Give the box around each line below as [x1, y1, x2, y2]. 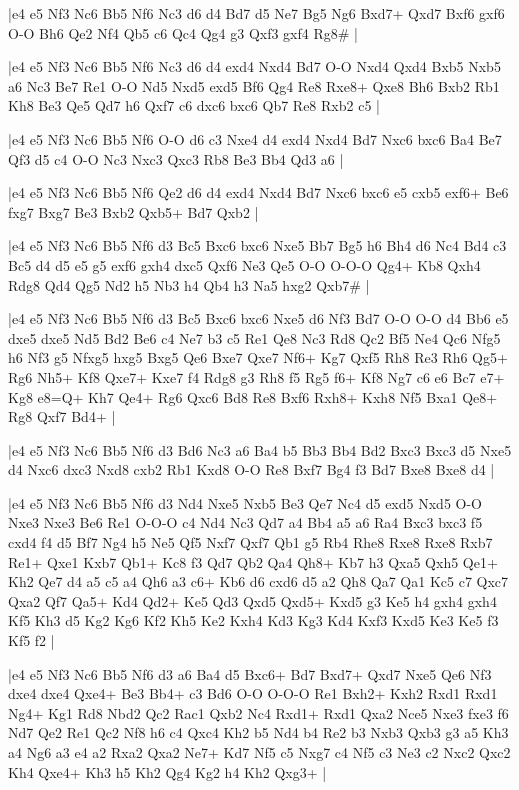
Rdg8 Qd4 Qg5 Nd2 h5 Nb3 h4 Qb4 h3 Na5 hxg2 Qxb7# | [8, 274, 370, 295]
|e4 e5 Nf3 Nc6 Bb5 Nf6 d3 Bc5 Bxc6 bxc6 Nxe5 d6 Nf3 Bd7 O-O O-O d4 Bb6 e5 [8, 308, 509, 329]
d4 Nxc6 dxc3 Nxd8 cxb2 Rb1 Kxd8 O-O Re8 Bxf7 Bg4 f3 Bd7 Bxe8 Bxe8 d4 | [8, 459, 495, 480]
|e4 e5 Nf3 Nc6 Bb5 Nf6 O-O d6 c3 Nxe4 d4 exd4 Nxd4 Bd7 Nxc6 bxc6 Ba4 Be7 [8, 128, 502, 149]
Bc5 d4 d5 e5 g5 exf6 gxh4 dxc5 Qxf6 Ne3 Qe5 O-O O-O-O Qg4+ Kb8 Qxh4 [8, 254, 481, 275]
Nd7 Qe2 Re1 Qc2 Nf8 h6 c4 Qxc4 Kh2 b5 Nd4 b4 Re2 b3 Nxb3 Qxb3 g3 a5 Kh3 [8, 722, 509, 743]
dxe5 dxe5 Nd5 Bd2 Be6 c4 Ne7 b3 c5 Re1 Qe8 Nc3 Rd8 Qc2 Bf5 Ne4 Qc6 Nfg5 [8, 327, 501, 348]
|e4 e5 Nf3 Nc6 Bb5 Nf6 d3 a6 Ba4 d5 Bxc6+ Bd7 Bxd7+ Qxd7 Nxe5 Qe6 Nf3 [8, 663, 492, 684]
